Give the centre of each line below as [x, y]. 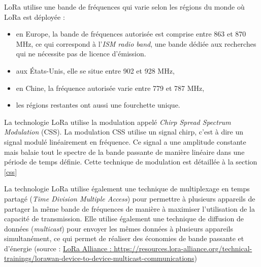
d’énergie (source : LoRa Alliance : [58, 248]
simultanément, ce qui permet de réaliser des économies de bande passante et [124, 238]
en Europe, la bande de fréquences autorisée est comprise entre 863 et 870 [131, 34]
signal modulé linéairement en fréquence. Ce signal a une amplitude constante [125, 141]
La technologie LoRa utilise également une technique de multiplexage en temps [127, 189]
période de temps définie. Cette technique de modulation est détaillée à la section [131, 162]
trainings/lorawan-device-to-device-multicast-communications [99, 258]
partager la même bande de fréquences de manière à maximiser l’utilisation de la [129, 208]
